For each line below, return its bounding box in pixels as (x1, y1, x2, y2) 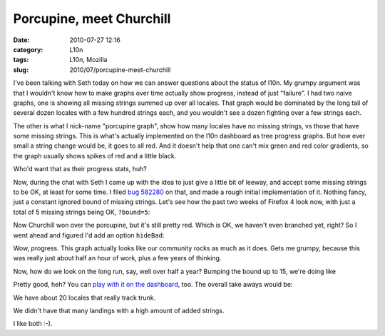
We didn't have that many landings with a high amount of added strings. (13, 306, 225, 315)
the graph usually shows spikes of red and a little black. (13, 151, 177, 160)
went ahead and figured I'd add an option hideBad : (13, 230, 165, 239)
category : (13, 45, 43, 54)
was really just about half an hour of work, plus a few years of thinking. (13, 254, 222, 263)
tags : (13, 56, 29, 64)
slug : (13, 65, 29, 74)
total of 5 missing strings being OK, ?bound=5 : (13, 208, 150, 216)
